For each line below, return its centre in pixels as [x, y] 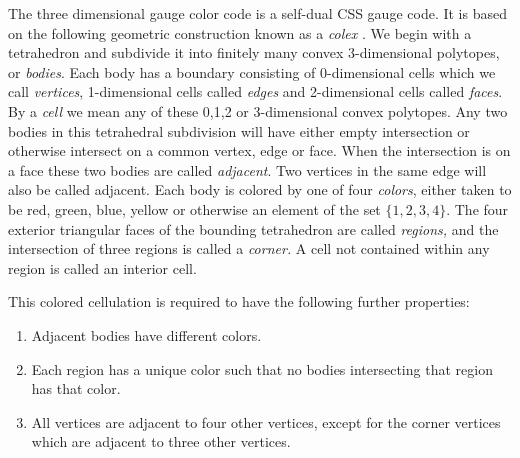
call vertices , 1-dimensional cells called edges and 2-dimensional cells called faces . [255, 91]
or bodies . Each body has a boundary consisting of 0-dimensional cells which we [252, 71]
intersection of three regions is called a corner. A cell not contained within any [249, 248]
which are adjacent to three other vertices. [161, 441]
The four [481, 208]
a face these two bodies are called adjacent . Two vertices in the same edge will [247, 169]
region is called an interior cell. [102, 267]
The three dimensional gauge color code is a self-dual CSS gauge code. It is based [257, 13]
